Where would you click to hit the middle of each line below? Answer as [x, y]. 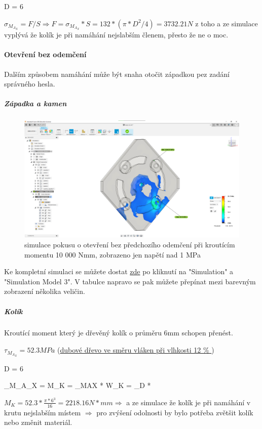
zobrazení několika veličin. [45, 291]
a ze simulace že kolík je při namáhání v [189, 402]
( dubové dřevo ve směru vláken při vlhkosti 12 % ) [136, 350]
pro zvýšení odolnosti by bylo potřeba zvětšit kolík [175, 412]
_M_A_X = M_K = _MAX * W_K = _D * [78, 385]
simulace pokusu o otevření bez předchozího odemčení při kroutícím [130, 244]
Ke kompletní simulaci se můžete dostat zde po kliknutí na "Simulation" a [119, 271]
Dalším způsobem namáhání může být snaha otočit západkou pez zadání [117, 74]
